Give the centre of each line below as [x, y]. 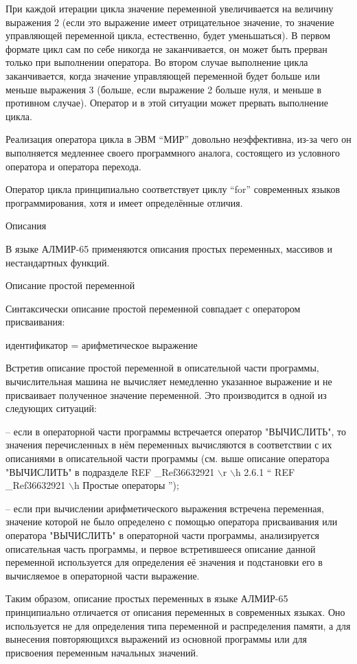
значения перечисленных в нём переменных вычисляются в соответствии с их [169, 445]
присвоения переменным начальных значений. [102, 652]
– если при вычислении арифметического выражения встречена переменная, [165, 508]
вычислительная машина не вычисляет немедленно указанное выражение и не [169, 381]
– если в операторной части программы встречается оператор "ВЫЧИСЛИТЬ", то [176, 431]
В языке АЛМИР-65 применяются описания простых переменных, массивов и [169, 248]
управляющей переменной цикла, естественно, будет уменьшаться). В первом [168, 35]
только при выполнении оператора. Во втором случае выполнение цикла [157, 62]
